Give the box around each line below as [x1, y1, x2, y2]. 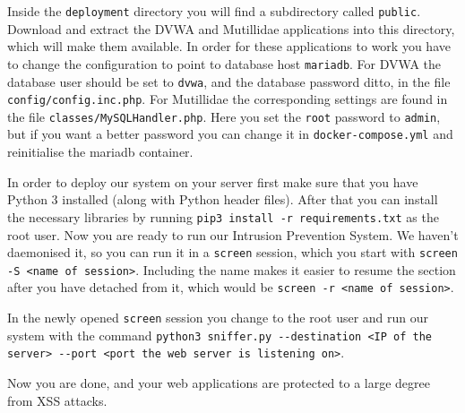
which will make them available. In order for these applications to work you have [7, 37, 451, 56]
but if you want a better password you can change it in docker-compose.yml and [7, 125, 453, 143]
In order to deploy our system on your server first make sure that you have [7, 172, 418, 191]
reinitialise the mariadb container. [7, 142, 194, 161]
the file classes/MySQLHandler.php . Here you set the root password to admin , [7, 107, 441, 125]
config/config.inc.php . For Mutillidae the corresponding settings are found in [7, 90, 448, 108]
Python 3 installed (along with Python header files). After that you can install [7, 190, 438, 209]
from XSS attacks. [7, 391, 108, 409]
